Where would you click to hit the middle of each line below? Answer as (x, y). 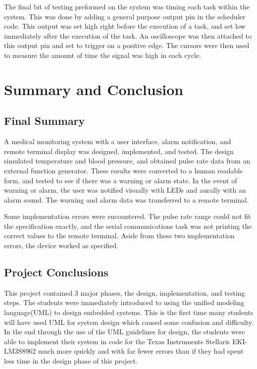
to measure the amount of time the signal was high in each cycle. (103, 55)
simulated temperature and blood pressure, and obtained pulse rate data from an (127, 161)
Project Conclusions (56, 272)
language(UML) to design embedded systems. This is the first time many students (129, 312)
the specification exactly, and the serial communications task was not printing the (128, 226)
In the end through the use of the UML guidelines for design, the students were (125, 332)
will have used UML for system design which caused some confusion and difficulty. (129, 322)
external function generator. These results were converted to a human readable (124, 170)
